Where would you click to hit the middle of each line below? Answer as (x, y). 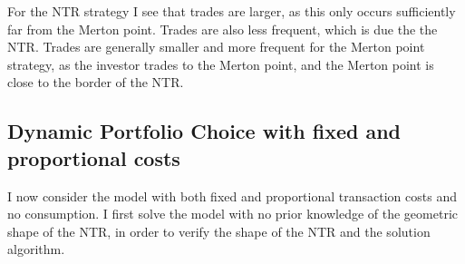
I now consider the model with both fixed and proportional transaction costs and (232, 196)
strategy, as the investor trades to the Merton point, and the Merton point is (221, 64)
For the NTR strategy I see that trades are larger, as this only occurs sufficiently (232, 11)
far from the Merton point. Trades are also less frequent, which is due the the (223, 29)
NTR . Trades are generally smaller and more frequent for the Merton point (216, 47)
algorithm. (36, 249)
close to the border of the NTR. (96, 82)
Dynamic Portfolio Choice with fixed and (204, 131)
